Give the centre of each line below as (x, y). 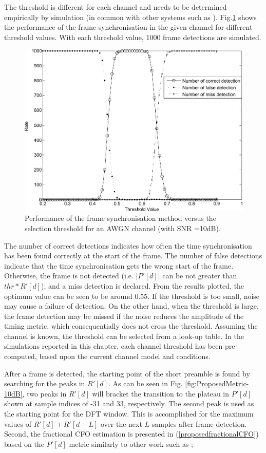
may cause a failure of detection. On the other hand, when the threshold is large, (131, 306)
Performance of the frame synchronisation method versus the (120, 218)
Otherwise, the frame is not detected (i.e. (69, 276)
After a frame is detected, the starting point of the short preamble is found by (127, 373)
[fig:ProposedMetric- (217, 383)
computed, (21, 356)
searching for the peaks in (45, 383)
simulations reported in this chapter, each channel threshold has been (113, 346)
